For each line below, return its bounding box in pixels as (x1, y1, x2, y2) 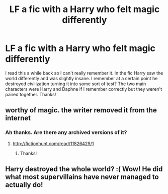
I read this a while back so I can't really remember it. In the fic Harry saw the (5, 70, 163, 76)
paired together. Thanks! (5, 91, 56, 97)
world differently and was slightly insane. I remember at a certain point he (5, 75, 158, 81)
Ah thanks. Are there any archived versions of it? (5, 129, 127, 136)
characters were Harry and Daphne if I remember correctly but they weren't (5, 86, 162, 92)
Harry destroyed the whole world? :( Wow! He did (5, 165, 163, 173)
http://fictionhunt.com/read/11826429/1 (12, 140, 94, 147)
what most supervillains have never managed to (5, 173, 159, 181)
